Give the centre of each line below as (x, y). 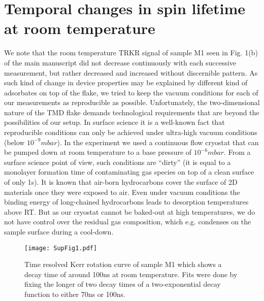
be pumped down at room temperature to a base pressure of (98, 152)
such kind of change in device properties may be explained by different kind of (126, 82)
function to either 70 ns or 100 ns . (75, 294)
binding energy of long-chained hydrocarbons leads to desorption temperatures (126, 202)
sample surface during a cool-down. (59, 231)
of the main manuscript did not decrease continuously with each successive (120, 62)
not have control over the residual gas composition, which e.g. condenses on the (128, 222)
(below (14, 142)
